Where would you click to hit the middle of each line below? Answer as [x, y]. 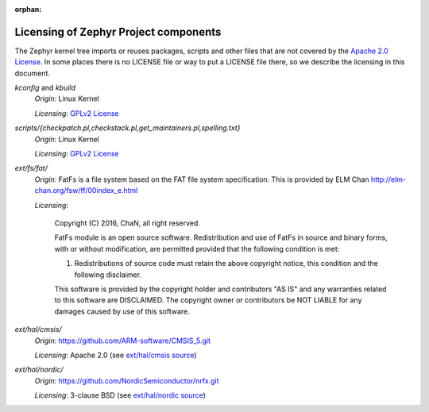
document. [33, 73]
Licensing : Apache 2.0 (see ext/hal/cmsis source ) [116, 355]
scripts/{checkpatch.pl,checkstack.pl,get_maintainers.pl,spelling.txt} [128, 128]
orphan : [28, 9]
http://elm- [388, 179]
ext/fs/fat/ [31, 168]
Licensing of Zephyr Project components [118, 32]
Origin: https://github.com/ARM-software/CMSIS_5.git [122, 341]
